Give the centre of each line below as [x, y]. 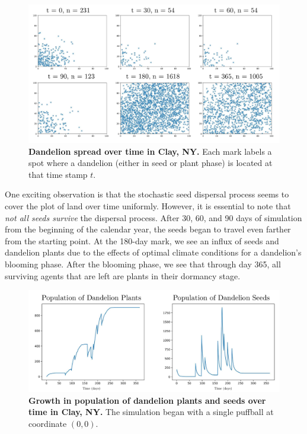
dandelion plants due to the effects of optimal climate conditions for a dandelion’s [153, 252]
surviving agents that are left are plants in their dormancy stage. [123, 275]
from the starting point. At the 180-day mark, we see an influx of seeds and [142, 240]
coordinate [48, 423]
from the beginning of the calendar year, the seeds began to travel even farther [148, 229]
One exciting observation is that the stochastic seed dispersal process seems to [147, 194]
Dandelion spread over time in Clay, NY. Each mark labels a [150, 151]
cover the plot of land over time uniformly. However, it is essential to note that [148, 206]
